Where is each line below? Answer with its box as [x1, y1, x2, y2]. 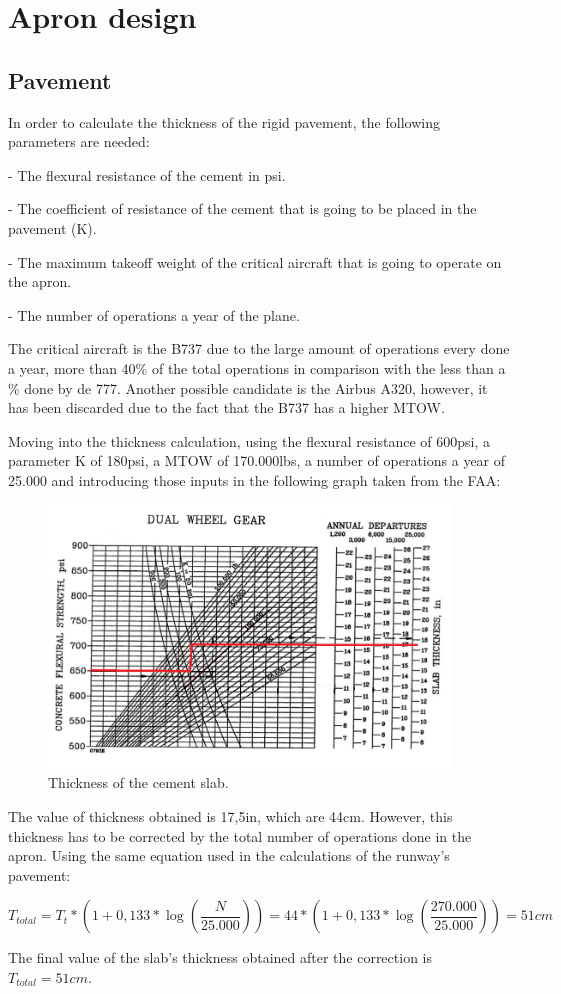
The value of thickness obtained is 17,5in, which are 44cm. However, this [8, 805, 453, 826]
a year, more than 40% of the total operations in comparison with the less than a [8, 357, 506, 378]
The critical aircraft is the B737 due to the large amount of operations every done [8, 338, 510, 359]
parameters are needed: [8, 131, 150, 152]
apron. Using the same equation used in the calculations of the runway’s [8, 845, 450, 866]
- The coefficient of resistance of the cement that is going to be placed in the [8, 198, 477, 219]
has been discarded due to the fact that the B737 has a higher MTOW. [8, 397, 445, 418]
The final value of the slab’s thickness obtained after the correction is [8, 947, 432, 968]
